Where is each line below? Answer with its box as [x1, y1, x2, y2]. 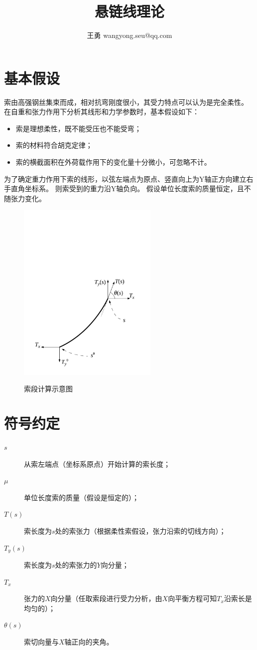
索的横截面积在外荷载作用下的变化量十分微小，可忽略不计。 [15, 157, 211, 167]
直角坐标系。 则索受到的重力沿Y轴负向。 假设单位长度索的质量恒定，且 [10, 183, 244, 194]
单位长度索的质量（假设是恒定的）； [24, 492, 139, 502]
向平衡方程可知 [168, 593, 217, 604]
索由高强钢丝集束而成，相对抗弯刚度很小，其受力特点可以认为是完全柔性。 [4, 96, 248, 107]
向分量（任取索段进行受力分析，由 [50, 593, 162, 604]
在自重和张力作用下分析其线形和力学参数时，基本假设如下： [4, 106, 199, 117]
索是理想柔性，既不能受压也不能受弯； [15, 123, 141, 133]
